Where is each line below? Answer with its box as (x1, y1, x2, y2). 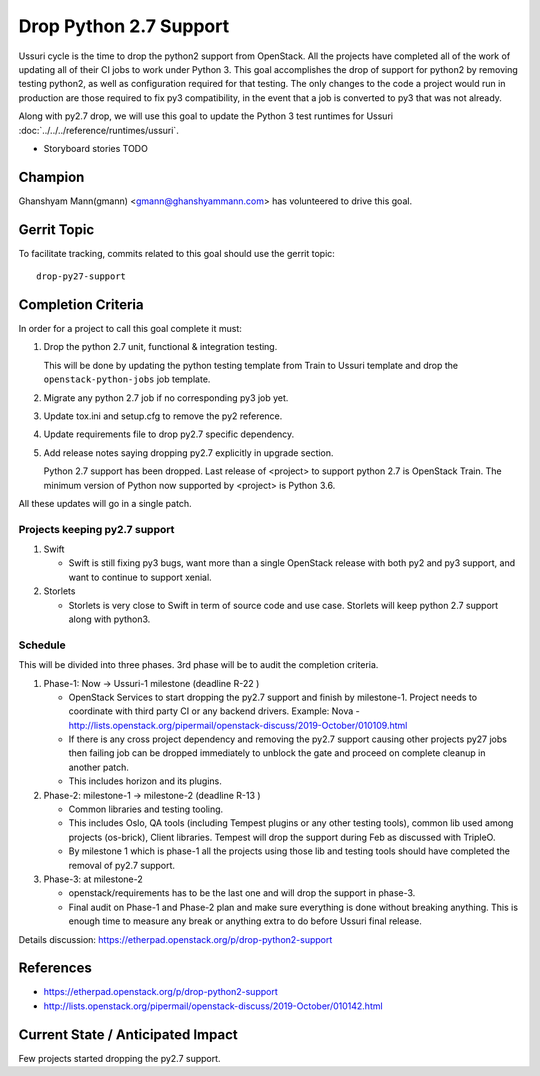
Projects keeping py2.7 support (18, 522, 175, 536)
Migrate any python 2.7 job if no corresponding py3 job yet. (43, 391, 289, 404)
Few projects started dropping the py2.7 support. (18, 1052, 221, 1064)
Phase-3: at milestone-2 (43, 873, 144, 885)
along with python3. (68, 613, 151, 625)
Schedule (18, 638, 66, 652)
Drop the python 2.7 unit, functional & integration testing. (43, 341, 278, 353)
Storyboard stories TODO (43, 142, 149, 154)
